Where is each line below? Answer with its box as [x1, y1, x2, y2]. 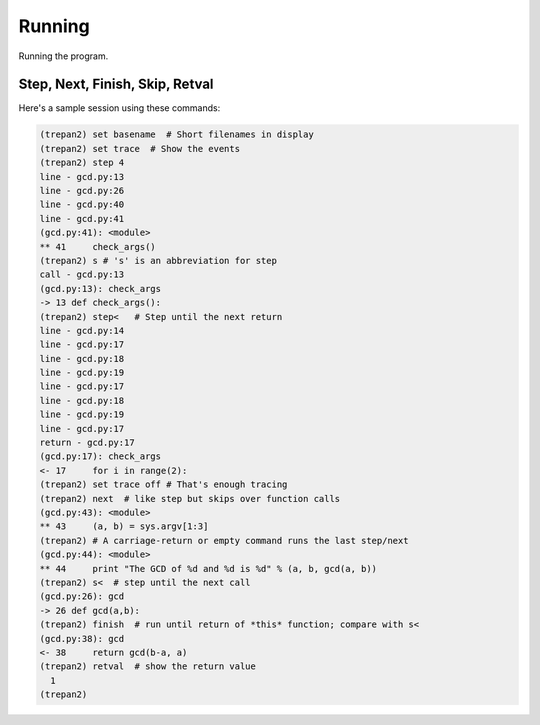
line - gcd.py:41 [39, 213, 125, 224]
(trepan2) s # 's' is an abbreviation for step [39, 255, 277, 266]
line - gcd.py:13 [39, 171, 125, 182]
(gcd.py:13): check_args [39, 283, 162, 294]
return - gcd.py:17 [39, 437, 135, 449]
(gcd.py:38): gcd [39, 633, 125, 644]
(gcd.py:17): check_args [39, 451, 162, 462]
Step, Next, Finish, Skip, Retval [18, 76, 214, 93]
